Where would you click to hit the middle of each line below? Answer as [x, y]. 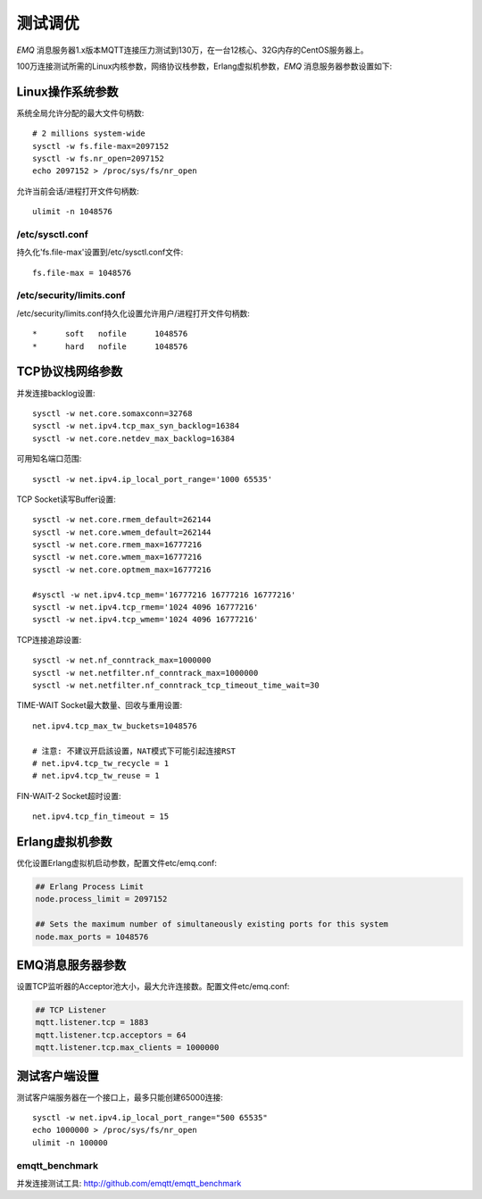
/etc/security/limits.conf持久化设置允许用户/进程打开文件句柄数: [133, 313]
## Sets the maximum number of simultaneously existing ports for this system [212, 924]
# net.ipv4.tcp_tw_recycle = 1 [101, 763]
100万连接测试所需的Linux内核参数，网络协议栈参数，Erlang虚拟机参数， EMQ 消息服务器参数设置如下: [204, 66]
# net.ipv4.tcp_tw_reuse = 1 [96, 776]
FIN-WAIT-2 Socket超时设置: [69, 795]
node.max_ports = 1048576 [92, 937]
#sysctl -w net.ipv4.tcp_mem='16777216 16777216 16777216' [164, 595]
